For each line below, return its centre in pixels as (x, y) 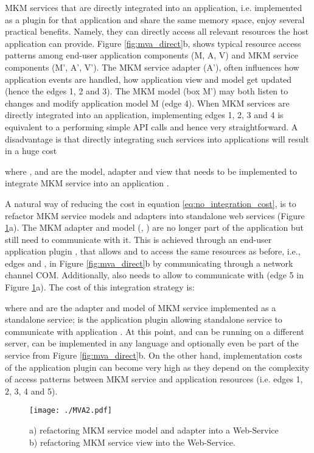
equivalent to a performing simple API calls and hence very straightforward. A (152, 126)
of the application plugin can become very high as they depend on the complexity (157, 367)
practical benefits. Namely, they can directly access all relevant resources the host (157, 31)
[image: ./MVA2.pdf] (71, 411)
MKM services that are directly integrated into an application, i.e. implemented (154, 7)
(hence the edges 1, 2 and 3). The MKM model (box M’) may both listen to (147, 91)
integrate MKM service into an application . (87, 183)
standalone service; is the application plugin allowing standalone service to (144, 319)
